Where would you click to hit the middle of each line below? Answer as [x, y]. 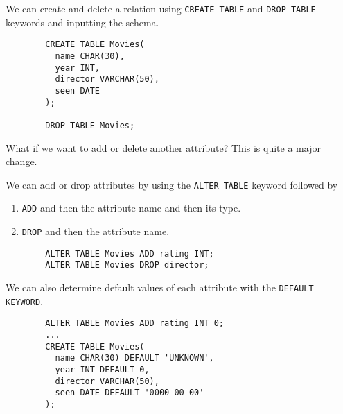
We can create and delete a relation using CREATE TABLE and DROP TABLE [161, 8]
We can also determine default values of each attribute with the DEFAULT [160, 287]
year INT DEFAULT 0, [102, 369]
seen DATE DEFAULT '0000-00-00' [130, 393]
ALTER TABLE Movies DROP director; [127, 265]
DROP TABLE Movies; [90, 125]
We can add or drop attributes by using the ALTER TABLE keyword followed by [172, 184]
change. [21, 161]
